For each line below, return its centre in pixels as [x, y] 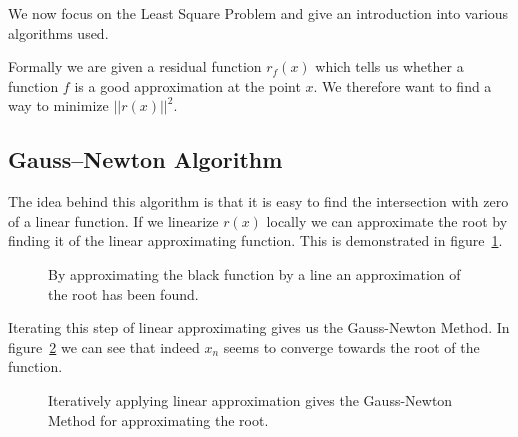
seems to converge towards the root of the [351, 346]
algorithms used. [58, 32]
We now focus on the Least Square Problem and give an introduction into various [258, 13]
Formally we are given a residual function [135, 66]
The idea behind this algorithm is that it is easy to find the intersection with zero [258, 201]
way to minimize [58, 105]
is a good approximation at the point [187, 85]
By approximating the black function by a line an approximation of [254, 273]
